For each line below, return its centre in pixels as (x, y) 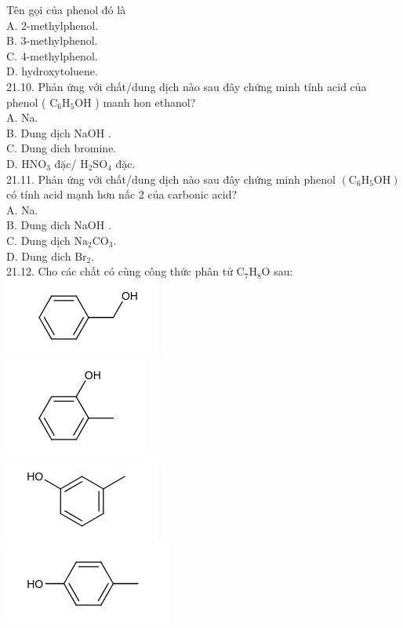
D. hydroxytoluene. (52, 71)
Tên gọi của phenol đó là (66, 9)
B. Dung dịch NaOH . (59, 132)
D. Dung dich (39, 256)
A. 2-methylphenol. (53, 25)
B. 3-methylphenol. (52, 40)
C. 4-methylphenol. (52, 55)
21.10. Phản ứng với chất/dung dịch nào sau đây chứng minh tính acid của (187, 86)
